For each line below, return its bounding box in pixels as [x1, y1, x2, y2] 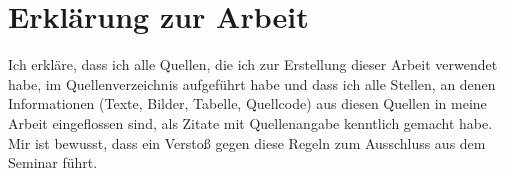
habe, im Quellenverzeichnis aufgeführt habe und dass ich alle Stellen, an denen [8, 73, 496, 94]
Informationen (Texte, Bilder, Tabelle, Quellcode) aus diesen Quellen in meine [8, 93, 487, 114]
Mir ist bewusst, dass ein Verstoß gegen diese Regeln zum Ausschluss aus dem [8, 132, 486, 153]
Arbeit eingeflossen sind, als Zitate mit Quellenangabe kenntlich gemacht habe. [8, 112, 493, 133]
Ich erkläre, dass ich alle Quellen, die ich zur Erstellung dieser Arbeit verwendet [8, 54, 498, 75]
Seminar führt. [8, 152, 98, 173]
